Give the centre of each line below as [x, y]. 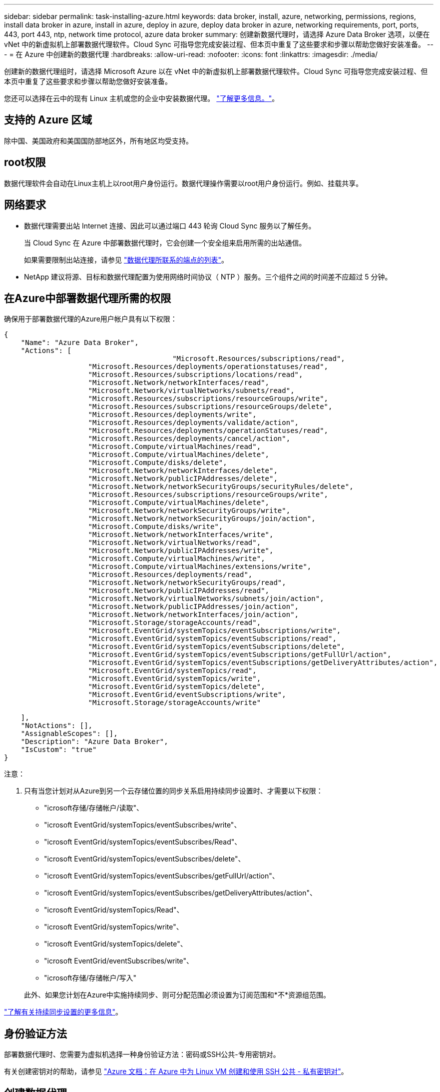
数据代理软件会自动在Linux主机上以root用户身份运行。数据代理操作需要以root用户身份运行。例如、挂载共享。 [184, 183]
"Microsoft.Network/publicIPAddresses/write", [181, 551]
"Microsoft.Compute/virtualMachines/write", [177, 559]
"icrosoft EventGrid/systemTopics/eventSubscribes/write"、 [143, 825]
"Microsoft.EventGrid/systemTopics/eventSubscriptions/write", [215, 631]
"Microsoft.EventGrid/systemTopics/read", [172, 671]
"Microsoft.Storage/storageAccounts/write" [175, 703]
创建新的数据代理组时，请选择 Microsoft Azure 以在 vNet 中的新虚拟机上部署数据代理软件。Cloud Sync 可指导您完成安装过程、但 [216, 71]
